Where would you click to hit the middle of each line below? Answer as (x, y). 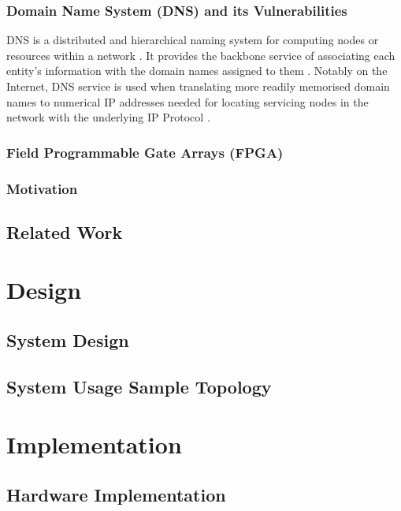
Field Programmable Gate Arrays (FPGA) (145, 152)
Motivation (42, 188)
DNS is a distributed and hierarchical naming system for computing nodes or (193, 40)
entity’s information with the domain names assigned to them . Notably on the (197, 71)
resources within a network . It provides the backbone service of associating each (201, 55)
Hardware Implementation (116, 494)
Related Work (65, 231)
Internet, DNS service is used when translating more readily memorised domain (198, 86)
